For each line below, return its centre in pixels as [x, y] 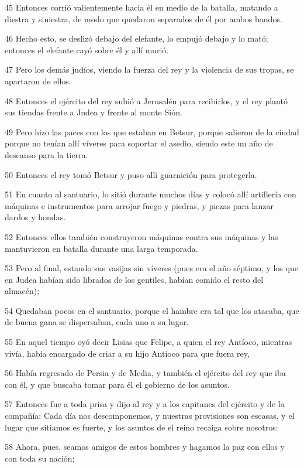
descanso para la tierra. [46, 154]
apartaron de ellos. [38, 81]
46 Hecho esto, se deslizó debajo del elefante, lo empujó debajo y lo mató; [137, 38]
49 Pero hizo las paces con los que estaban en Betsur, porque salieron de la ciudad [152, 131]
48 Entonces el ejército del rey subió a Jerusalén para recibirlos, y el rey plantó [146, 100]
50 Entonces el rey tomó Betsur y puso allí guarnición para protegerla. [131, 174]
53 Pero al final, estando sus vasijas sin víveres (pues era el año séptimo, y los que [151, 268]
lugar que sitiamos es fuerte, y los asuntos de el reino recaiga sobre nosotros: [141, 427]
